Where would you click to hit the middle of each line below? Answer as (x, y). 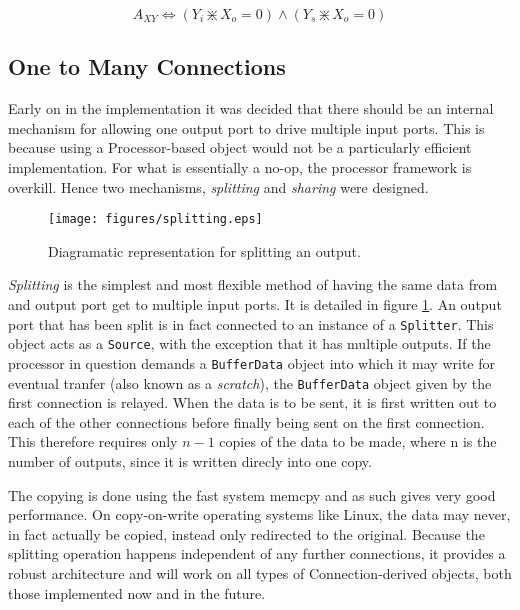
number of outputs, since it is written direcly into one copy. (190, 461)
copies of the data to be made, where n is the (358, 441)
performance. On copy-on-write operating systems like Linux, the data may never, (259, 514)
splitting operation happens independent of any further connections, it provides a (257, 553)
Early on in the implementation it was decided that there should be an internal (251, 108)
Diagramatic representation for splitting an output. (204, 250)
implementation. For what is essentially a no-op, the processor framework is (240, 166)
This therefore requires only (93, 441)
